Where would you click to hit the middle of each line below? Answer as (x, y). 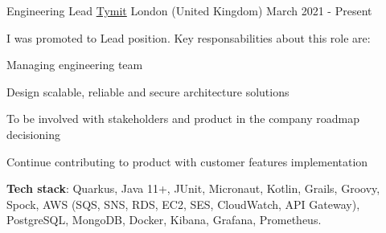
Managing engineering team (75, 65)
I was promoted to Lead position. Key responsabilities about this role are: (189, 37)
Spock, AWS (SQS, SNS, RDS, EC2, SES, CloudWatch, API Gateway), (183, 204)
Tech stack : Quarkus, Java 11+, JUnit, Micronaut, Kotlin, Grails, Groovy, (193, 188)
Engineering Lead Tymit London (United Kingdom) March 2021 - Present (189, 10)
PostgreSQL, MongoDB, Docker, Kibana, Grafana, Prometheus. (164, 220)
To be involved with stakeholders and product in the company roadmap (183, 119)
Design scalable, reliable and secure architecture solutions (148, 91)
